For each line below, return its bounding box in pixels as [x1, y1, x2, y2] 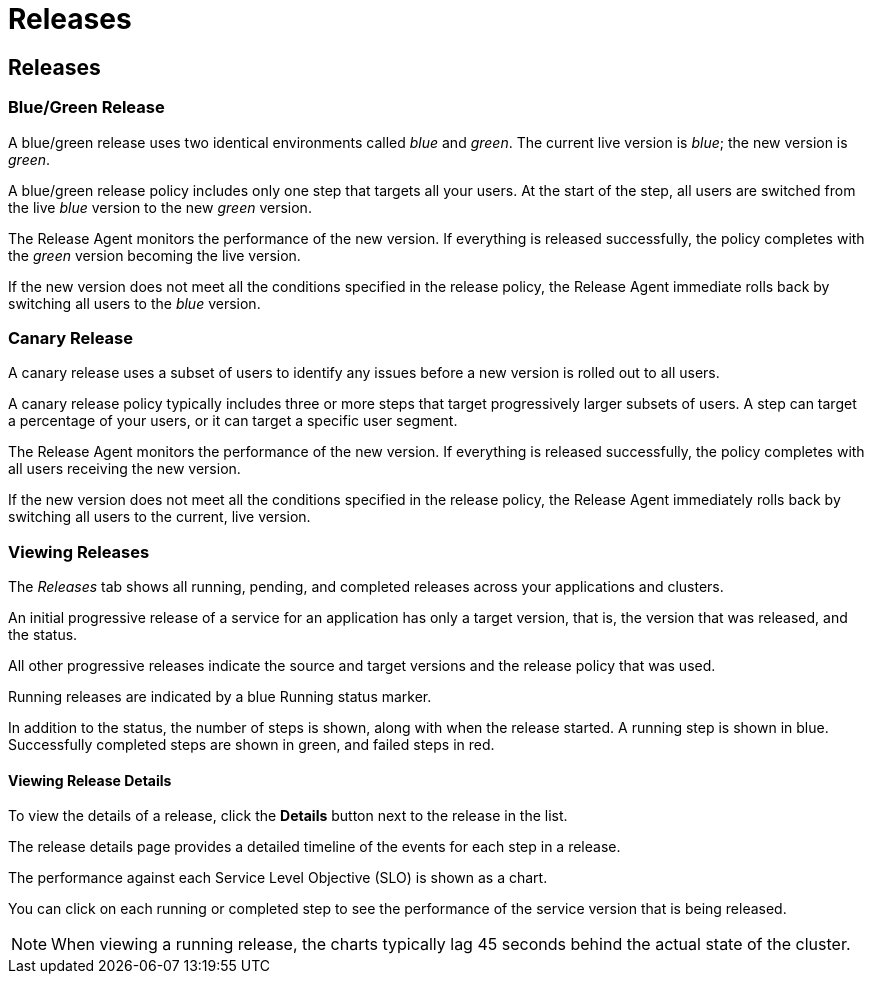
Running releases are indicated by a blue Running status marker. [8, 688, 432, 706]
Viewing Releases [8, 541, 150, 562]
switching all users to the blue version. [8, 294, 261, 312]
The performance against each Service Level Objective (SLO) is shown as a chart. [8, 869, 548, 887]
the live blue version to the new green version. [8, 198, 312, 216]
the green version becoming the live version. [8, 246, 301, 264]
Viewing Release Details [8, 771, 172, 789]
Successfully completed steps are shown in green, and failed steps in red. [8, 736, 495, 754]
